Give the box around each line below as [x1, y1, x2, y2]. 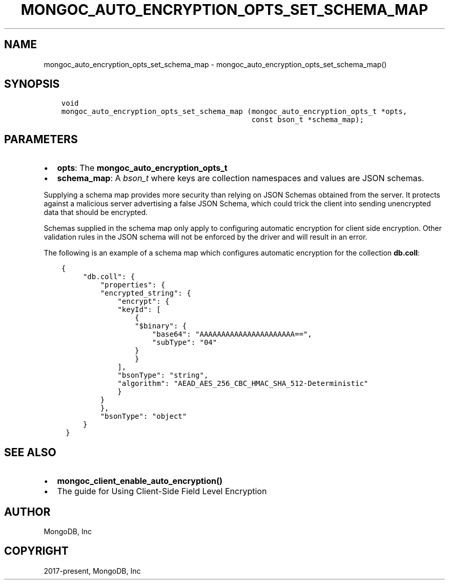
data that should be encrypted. [44, 208, 148, 217]
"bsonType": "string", [117, 371, 209, 380]
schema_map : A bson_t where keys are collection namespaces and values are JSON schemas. [57, 173, 424, 184]
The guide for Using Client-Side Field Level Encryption [57, 486, 267, 497]
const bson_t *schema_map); [251, 115, 364, 124]
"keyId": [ [117, 305, 161, 314]
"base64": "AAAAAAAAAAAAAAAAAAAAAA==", [152, 330, 312, 339]
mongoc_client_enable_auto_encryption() [57, 476, 223, 486]
